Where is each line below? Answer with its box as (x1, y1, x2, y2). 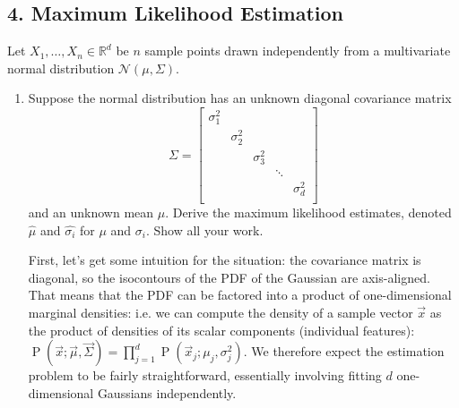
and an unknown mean (28, 203, 154, 222)
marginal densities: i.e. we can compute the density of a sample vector (28, 303, 413, 322)
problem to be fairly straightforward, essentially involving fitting (28, 366, 382, 385)
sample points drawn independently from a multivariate (144, 41, 451, 60)
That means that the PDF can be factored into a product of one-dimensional (28, 285, 452, 304)
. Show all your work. (145, 220, 264, 239)
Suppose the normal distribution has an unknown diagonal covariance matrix (28, 89, 452, 107)
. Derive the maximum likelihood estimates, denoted (165, 203, 452, 222)
